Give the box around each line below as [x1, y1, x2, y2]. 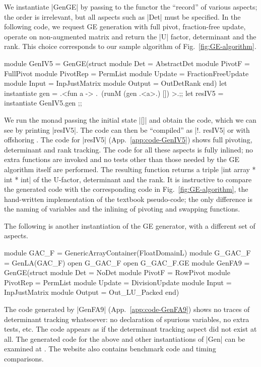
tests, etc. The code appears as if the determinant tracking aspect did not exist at [4, 324, 257, 334]
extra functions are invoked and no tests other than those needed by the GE [4, 154, 239, 165]
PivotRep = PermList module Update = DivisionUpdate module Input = [4, 277, 232, 287]
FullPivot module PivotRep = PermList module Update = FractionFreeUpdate [4, 68, 249, 78]
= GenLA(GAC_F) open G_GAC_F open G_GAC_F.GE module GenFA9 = [4, 257, 250, 268]
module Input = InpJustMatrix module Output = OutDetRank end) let [4, 78, 227, 88]
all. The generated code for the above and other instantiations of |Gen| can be [4, 333, 245, 344]
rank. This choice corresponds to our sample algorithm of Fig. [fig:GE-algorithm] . [4, 41, 256, 51]
